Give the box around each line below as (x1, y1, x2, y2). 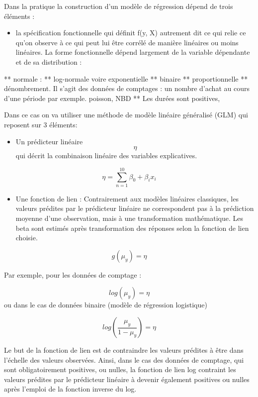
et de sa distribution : (15, 56, 82, 67)
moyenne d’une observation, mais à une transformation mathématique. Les (15, 213, 243, 223)
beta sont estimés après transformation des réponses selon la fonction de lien (15, 222, 249, 233)
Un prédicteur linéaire (15, 136, 83, 146)
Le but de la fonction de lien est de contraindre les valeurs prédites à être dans (4, 345, 244, 355)
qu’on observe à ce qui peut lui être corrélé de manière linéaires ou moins (15, 37, 239, 47)
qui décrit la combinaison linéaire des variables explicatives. (15, 150, 197, 161)
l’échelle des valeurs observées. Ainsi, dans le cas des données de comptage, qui (4, 354, 244, 365)
